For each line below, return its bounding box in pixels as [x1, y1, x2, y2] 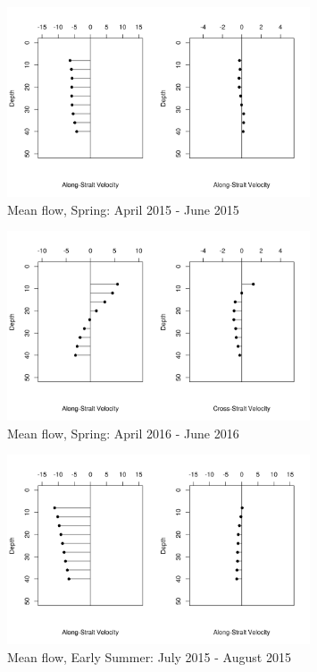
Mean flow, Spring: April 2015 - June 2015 [7, 200, 239, 218]
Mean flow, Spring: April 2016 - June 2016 [7, 423, 239, 442]
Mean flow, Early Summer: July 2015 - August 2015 [7, 647, 291, 666]
